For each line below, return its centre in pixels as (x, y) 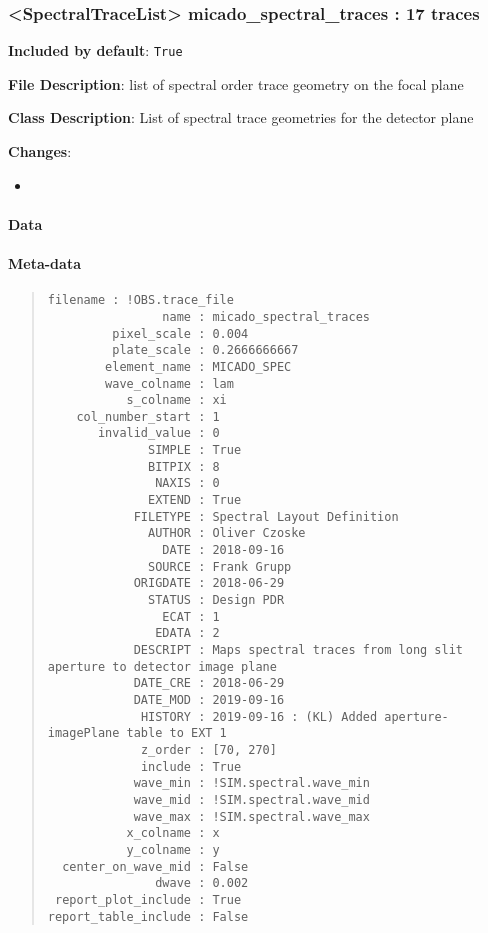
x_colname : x (173, 833)
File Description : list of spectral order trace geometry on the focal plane (236, 83)
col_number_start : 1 (148, 416)
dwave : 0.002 (202, 883)
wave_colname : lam (169, 383)
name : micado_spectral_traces (266, 316)
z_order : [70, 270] (208, 749)
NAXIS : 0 (187, 483)
